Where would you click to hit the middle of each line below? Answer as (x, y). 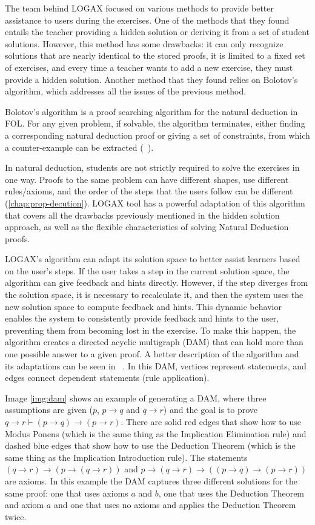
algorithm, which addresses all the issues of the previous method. (126, 91)
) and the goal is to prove (211, 410)
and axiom (25, 505)
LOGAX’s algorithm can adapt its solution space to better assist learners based (153, 259)
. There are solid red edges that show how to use (211, 421)
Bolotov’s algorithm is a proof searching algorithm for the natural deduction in (151, 111)
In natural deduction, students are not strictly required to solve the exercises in (152, 167)
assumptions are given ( (49, 410)
